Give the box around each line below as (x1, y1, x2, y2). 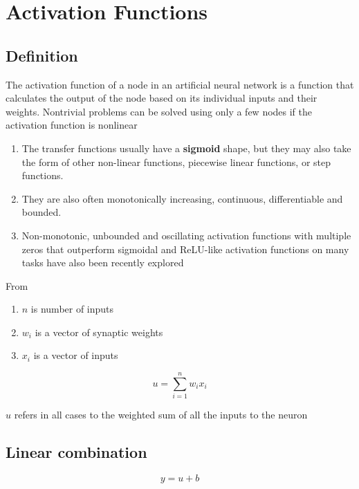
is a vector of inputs (33, 348, 118, 362)
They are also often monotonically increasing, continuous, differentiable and (21, 191, 343, 205)
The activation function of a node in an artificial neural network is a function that (6, 77, 354, 91)
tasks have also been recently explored (21, 255, 184, 270)
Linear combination (6, 441, 147, 463)
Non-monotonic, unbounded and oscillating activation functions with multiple (21, 228, 351, 242)
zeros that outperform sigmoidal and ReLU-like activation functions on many (21, 241, 349, 256)
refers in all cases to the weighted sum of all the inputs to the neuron (14, 407, 308, 422)
